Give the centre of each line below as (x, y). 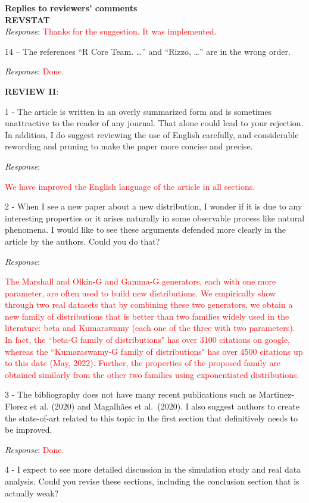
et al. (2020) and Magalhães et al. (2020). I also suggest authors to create (165, 406)
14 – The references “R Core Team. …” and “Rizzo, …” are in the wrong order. (148, 51)
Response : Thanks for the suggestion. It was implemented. (111, 31)
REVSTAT (27, 19)
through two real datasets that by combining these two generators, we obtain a (149, 304)
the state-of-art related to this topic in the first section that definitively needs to (152, 418)
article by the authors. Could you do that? (82, 241)
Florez (16, 406)
